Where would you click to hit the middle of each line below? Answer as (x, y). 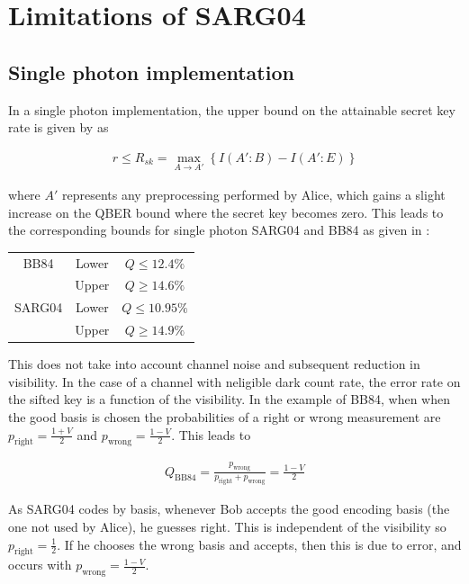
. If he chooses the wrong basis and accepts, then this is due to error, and (259, 544)
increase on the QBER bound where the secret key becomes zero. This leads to (226, 212)
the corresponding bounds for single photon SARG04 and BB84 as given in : (219, 230)
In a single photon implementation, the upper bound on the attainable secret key (232, 109)
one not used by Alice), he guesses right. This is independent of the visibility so (227, 527)
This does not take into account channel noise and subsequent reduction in (214, 364)
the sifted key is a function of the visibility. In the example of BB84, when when (230, 399)
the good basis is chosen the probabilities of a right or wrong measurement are (225, 416)
